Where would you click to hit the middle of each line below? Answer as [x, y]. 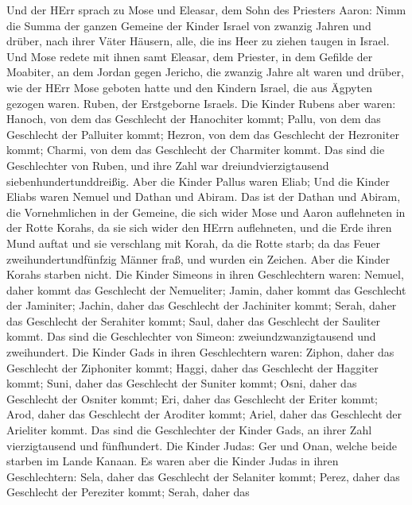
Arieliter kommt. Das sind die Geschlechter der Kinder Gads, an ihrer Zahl [189, 430]
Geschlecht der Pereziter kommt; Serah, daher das [128, 492]
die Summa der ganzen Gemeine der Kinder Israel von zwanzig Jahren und [189, 25]
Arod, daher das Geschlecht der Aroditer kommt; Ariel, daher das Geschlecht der [204, 414]
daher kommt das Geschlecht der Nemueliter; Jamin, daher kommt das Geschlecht [206, 289]
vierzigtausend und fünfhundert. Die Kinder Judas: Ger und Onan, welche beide [202, 445]
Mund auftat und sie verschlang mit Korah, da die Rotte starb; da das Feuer [193, 243]
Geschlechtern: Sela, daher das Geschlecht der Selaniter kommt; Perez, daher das [203, 476]
